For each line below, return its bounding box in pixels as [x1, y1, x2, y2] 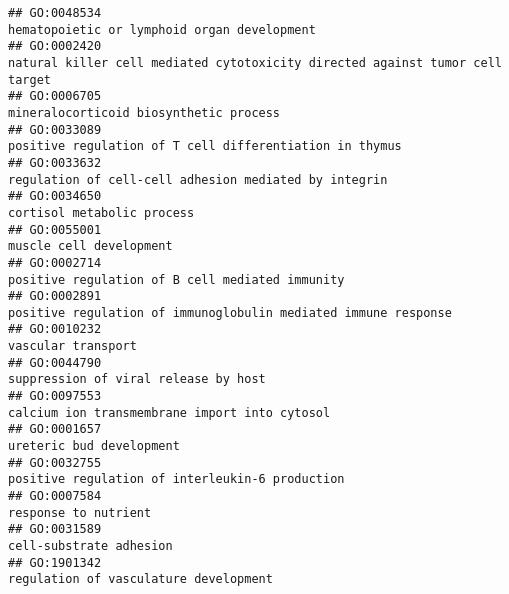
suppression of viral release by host [8, 372, 266, 387]
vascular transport [8, 339, 137, 354]
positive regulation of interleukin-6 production [8, 472, 345, 487]
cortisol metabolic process [8, 205, 195, 220]
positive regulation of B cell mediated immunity [8, 272, 345, 287]
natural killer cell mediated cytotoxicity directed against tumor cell [8, 55, 502, 70]
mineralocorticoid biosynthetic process [8, 105, 281, 120]
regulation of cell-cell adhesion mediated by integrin [8, 172, 388, 187]
